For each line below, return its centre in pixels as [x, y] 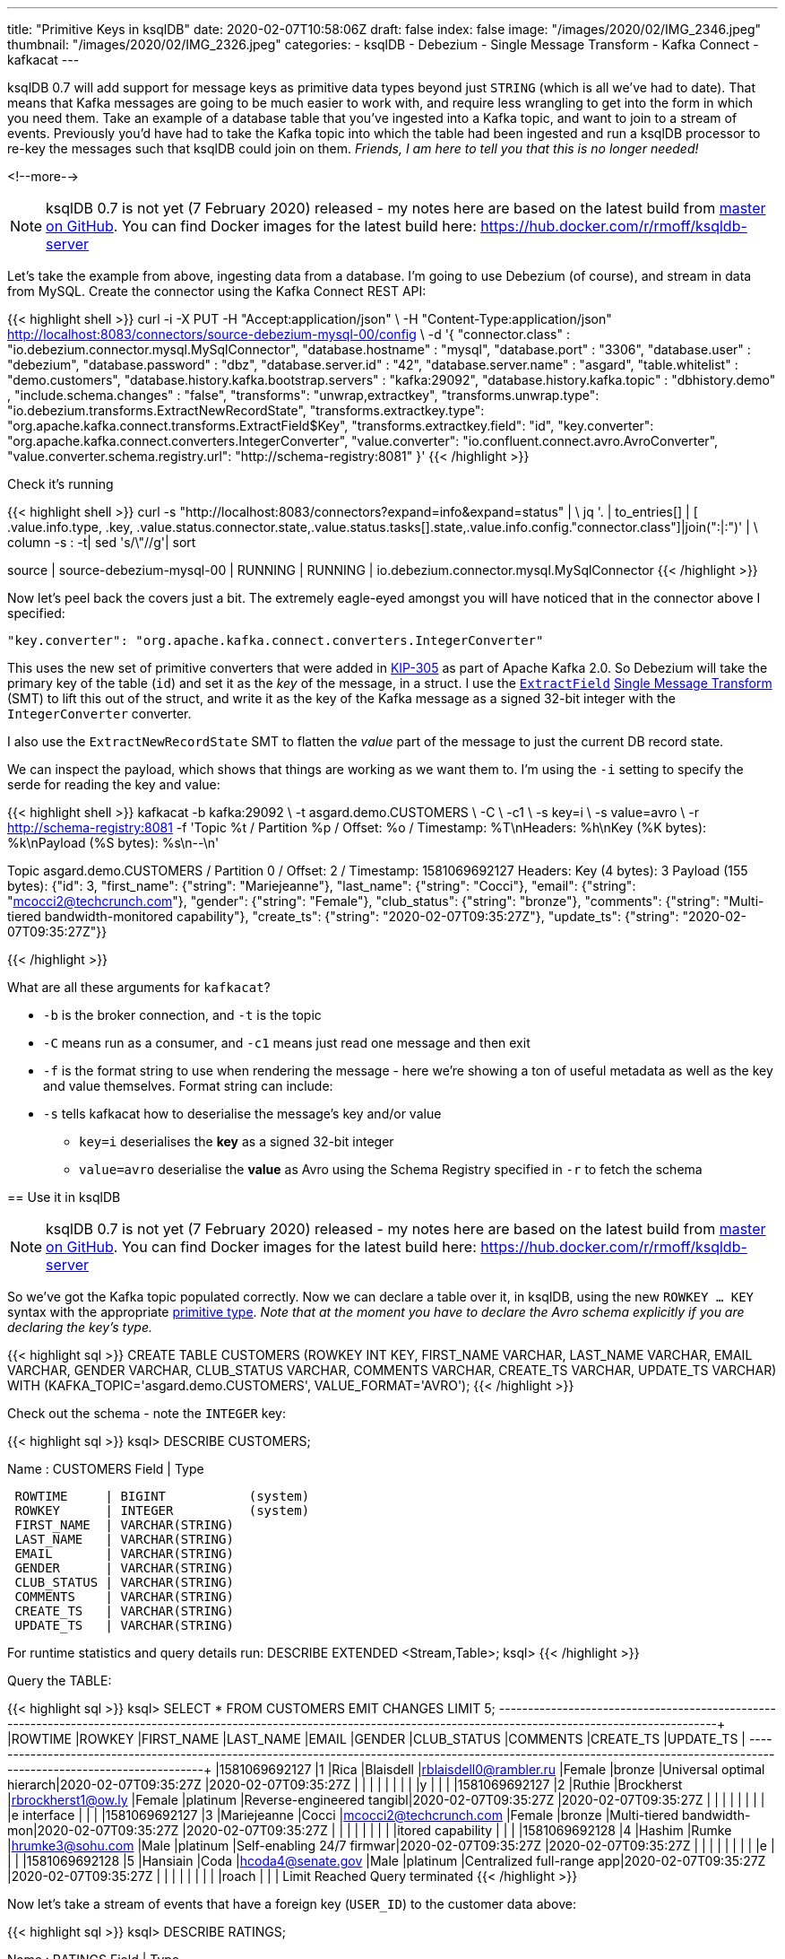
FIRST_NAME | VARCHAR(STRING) [124, 1525]
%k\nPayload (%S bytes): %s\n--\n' [113, 843]
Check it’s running [60, 484]
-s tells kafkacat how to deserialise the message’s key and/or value [242, 1114]
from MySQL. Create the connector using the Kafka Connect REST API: [217, 291]
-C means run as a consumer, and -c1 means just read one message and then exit [287, 1043]
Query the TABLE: [60, 1680]
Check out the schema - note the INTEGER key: [147, 1413]
